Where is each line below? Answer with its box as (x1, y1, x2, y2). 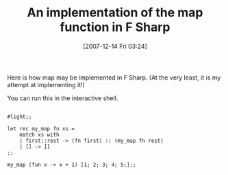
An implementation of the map (27, 5, 203, 21)
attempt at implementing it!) (7, 80, 86, 89)
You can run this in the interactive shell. (7, 94, 118, 102)
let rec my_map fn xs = (7, 125, 75, 132)
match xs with (19, 131, 60, 138)
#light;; (7, 113, 32, 120)
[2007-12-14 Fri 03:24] (83, 42, 147, 50)
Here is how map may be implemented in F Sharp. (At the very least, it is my (7, 73, 221, 82)
